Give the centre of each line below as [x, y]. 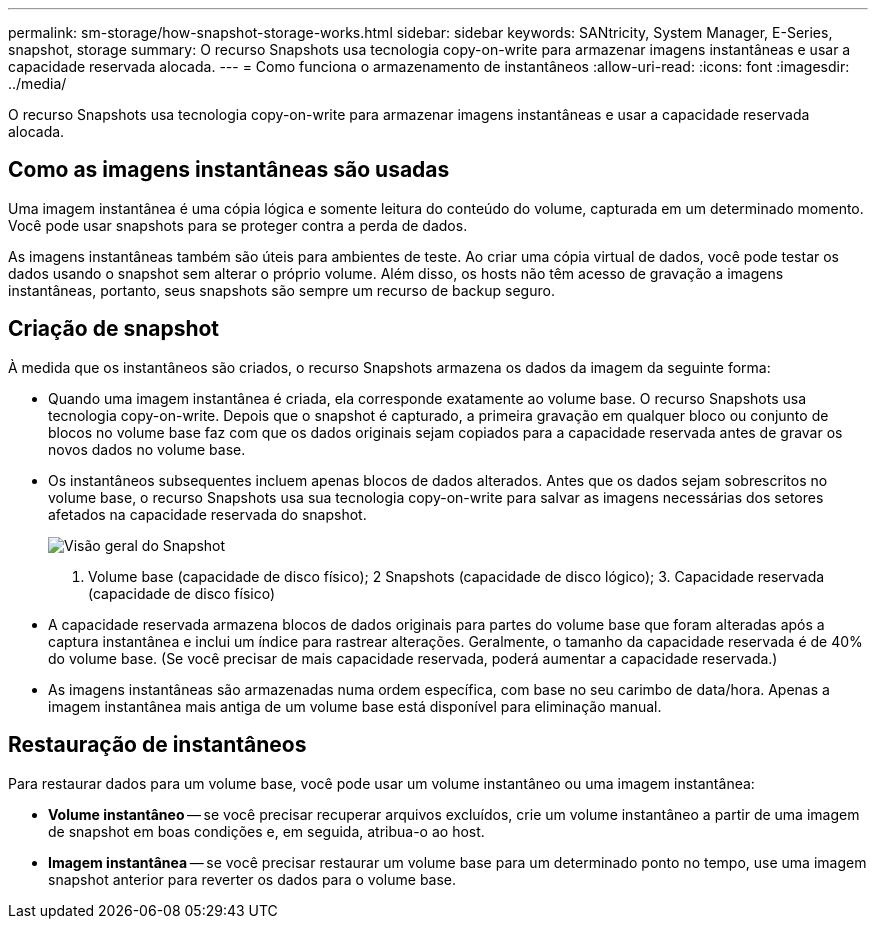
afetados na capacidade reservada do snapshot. [207, 514]
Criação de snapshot [114, 329]
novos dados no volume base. [147, 449]
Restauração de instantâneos [157, 745]
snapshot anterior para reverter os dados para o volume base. [252, 879]
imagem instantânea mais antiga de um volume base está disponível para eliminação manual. [355, 706]
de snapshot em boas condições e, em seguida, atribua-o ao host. [266, 831]
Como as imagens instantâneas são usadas [229, 170]
